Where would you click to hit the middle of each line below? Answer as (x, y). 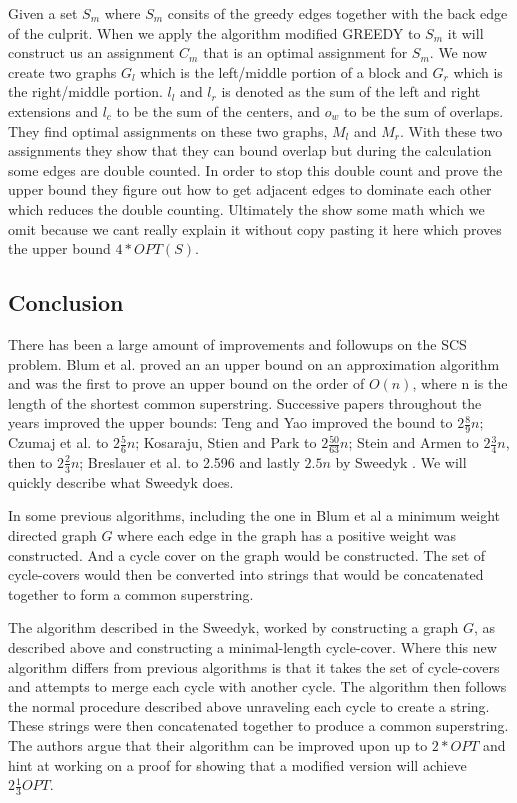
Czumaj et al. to (58, 442)
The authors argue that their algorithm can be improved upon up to (218, 744)
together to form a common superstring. (131, 593)
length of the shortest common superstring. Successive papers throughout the (245, 402)
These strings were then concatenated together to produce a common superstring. (258, 725)
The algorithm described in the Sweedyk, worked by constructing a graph (233, 627)
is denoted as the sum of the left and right (351, 91)
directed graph (52, 534)
